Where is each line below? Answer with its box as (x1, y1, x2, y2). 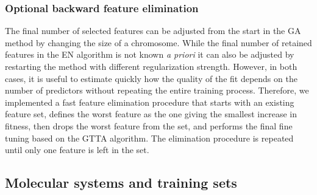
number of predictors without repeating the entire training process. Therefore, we (5, 84, 309, 97)
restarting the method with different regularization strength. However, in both (5, 60, 297, 72)
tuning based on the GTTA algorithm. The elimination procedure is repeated (5, 131, 294, 144)
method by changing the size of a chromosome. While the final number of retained (5, 36, 312, 49)
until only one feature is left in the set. (5, 143, 149, 156)
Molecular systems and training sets (5, 173, 237, 192)
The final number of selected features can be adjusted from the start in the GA (5, 24, 301, 37)
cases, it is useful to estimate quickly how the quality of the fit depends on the (5, 72, 297, 84)
